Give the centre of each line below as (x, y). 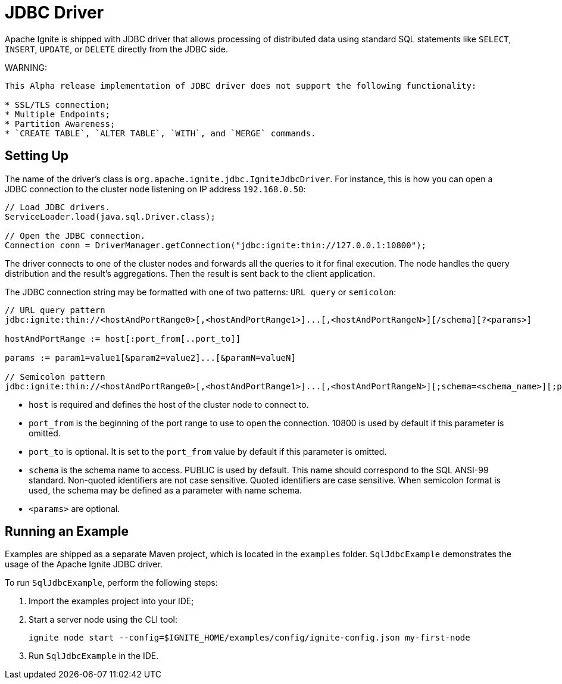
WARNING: (26, 67)
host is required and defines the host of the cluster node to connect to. (169, 404)
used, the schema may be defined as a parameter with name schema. (165, 490)
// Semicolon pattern (55, 377)
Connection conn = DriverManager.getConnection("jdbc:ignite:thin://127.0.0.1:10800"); (216, 245)
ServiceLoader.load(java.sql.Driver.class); (110, 216)
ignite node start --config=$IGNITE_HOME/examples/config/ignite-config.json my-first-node (249, 638)
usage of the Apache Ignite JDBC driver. (84, 564)
